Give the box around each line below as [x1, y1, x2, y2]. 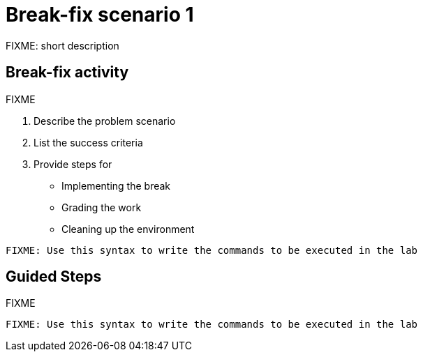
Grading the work [61, 201, 142, 213]
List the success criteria [34, 136, 143, 149]
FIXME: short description [6, 39, 119, 52]
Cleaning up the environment [61, 222, 195, 235]
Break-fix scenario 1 [6, 3, 194, 26]
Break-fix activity [6, 63, 129, 82]
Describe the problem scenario [34, 114, 176, 127]
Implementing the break [61, 179, 171, 192]
